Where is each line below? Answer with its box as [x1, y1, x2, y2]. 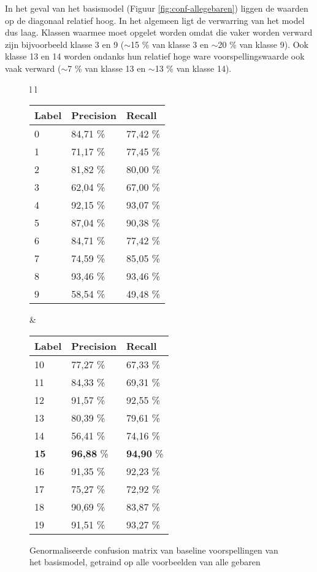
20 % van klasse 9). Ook [218, 37, 308, 50]
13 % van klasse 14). [155, 61, 232, 74]
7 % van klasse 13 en [67, 61, 146, 74]
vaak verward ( [5, 61, 61, 74]
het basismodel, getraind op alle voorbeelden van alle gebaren [29, 555, 261, 568]
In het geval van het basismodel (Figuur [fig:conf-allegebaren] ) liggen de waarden [5, 2, 308, 14]
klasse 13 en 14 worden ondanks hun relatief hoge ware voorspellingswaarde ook [5, 50, 305, 63]
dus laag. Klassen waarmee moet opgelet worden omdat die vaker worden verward [5, 26, 313, 39]
